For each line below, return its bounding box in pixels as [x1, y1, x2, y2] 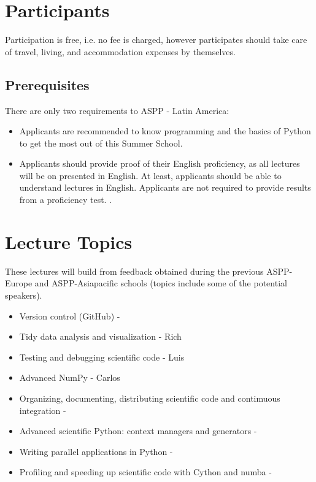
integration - [19, 404, 66, 416]
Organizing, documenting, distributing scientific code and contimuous [19, 391, 280, 404]
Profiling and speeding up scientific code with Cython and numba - [19, 465, 272, 478]
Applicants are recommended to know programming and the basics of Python [19, 124, 311, 137]
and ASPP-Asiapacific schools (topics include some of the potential [34, 277, 287, 289]
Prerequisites [5, 75, 90, 94]
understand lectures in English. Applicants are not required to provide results [19, 181, 311, 194]
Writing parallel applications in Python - [19, 445, 173, 457]
